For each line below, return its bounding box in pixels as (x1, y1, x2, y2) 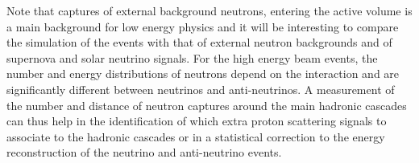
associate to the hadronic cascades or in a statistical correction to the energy (6, 128, 385, 145)
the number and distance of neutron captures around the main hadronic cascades (6, 96, 407, 113)
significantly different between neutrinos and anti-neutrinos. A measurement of (6, 80, 395, 97)
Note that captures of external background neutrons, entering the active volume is (6, 2, 413, 18)
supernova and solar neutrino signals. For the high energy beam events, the (6, 49, 378, 66)
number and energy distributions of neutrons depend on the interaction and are (6, 65, 400, 82)
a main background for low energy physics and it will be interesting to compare (6, 18, 399, 35)
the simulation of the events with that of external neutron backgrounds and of (6, 34, 392, 51)
